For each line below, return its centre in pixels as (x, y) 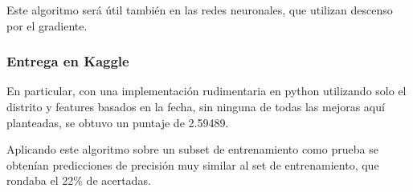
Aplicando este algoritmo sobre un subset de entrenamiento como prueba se (192, 149)
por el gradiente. (47, 25)
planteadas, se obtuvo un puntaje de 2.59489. (118, 122)
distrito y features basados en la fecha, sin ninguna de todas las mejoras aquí (196, 106)
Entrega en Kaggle (68, 61)
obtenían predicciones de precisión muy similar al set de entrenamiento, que (193, 164)
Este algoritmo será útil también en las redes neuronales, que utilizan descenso (200, 10)
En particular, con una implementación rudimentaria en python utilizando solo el (206, 91)
